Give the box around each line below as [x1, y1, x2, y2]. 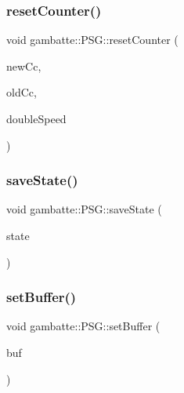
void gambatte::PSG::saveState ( [6, 201, 162, 217]
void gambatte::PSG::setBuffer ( [6, 318, 161, 334]
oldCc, [6, 84, 37, 100]
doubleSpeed [6, 111, 67, 126]
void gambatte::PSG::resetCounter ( [6, 31, 179, 48]
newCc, [6, 57, 41, 74]
